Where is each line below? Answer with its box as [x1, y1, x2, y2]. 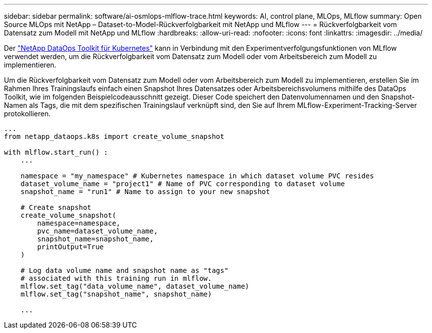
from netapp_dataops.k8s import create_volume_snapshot [4, 133, 224, 140]
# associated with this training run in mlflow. [20, 274, 212, 282]
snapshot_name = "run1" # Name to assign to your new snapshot [20, 188, 270, 196]
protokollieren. [4, 109, 51, 118]
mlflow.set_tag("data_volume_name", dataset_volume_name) [20, 282, 250, 290]
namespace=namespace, [37, 219, 121, 227]
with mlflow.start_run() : [4, 148, 108, 156]
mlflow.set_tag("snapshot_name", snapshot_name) [20, 290, 212, 298]
